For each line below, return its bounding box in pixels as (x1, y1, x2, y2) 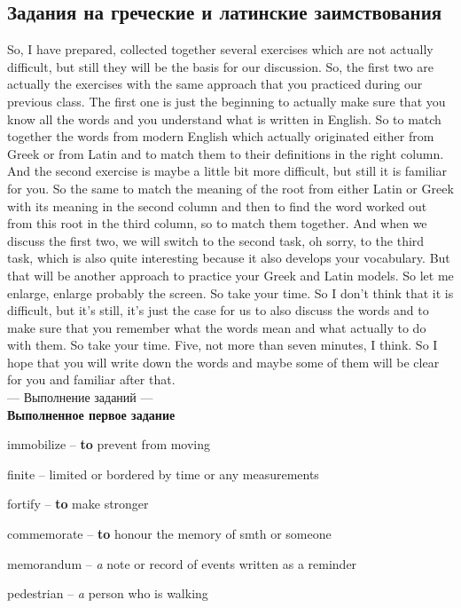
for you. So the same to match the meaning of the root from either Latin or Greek (7, 178, 454, 197)
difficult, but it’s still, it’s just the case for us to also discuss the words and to (7, 301, 429, 320)
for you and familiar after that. (7, 370, 176, 389)
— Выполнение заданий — (7, 388, 153, 407)
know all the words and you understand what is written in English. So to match (7, 109, 441, 128)
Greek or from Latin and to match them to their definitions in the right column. (7, 144, 444, 162)
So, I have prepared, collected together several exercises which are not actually (7, 40, 434, 59)
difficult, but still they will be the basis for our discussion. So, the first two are (7, 57, 434, 75)
